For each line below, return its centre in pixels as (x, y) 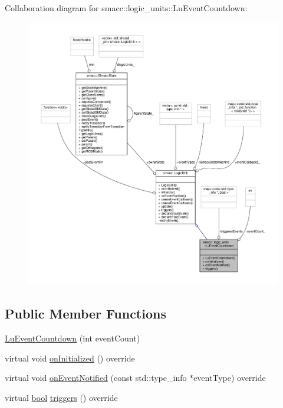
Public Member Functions (85, 314)
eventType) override (230, 378)
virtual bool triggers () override (61, 397)
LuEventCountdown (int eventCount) (73, 338)
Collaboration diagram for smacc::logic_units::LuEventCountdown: (126, 8)
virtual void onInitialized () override (70, 358)
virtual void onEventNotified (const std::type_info (96, 378)
